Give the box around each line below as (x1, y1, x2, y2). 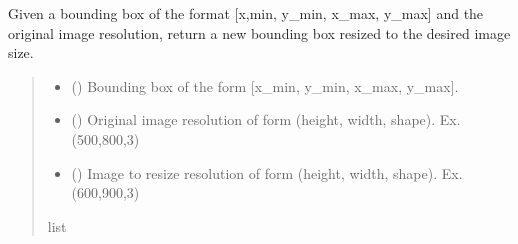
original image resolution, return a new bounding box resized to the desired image (8, 22, 511, 43)
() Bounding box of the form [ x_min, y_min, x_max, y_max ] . (71, 75, 459, 96)
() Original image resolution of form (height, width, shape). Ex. (71, 109, 461, 130)
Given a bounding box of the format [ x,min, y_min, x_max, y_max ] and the (8, 3, 484, 23)
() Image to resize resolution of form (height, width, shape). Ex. (71, 162, 463, 183)
